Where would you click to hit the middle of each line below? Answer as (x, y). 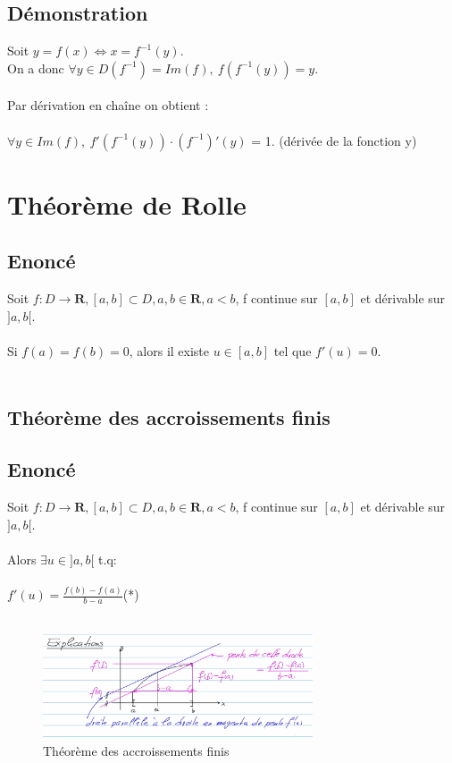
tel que (293, 350)
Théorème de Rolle (127, 203)
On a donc (36, 68)
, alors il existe (169, 350)
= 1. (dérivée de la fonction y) (334, 140)
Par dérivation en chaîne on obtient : (108, 105)
